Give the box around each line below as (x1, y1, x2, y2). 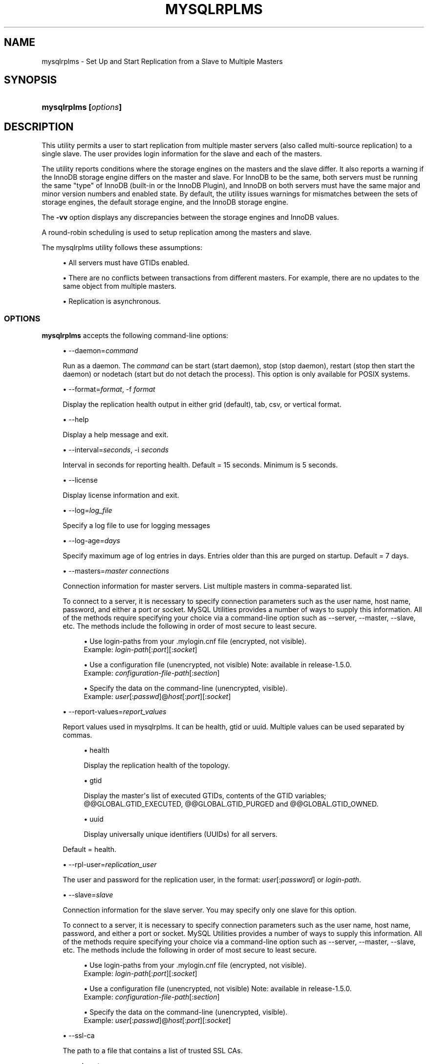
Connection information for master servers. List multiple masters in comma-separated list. (63, 582, 352, 591)
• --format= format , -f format (63, 385, 155, 394)
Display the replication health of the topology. (84, 761, 230, 770)
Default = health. (63, 845, 116, 854)
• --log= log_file (63, 506, 112, 515)
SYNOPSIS (4, 74, 57, 86)
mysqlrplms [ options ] (42, 102, 122, 112)
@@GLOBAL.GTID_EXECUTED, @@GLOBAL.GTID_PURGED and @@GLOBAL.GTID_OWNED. (84, 800, 379, 809)
